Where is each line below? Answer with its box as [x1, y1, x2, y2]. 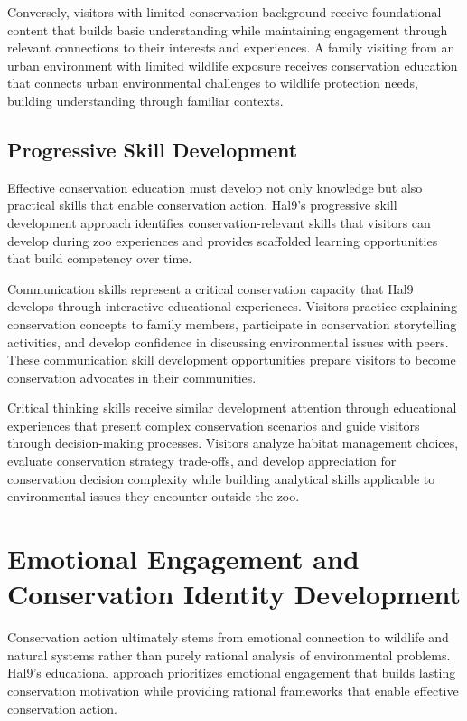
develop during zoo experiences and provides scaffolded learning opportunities [7, 231, 438, 250]
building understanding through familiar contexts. [7, 90, 284, 109]
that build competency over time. [7, 249, 192, 268]
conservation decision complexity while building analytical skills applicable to [7, 469, 435, 488]
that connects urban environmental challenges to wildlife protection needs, [7, 73, 418, 92]
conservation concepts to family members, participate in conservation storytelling [7, 314, 457, 333]
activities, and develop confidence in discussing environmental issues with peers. [7, 332, 449, 351]
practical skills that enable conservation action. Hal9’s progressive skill [7, 195, 397, 214]
